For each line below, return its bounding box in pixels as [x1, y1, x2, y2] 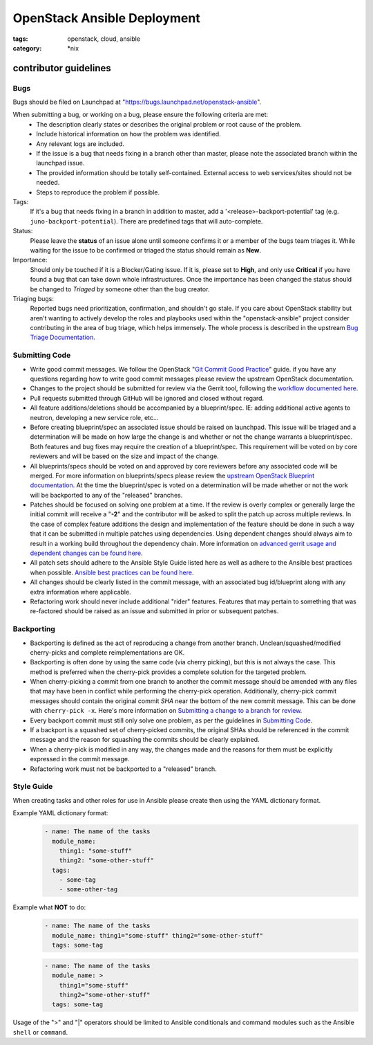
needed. [36, 179, 60, 187]
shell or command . [12, 1028, 68, 1036]
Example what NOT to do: [12, 903, 86, 911]
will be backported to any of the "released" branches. [30, 491, 183, 499]
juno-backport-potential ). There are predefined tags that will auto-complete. [30, 217, 263, 225]
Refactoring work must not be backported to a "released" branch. [30, 765, 217, 773]
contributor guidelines [12, 62, 112, 74]
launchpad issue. [36, 159, 85, 167]
